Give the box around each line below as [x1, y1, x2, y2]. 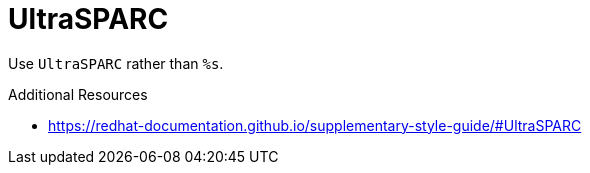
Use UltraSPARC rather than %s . [8, 54, 224, 72]
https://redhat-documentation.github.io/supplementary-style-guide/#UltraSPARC [48, 116, 582, 134]
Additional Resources [8, 85, 148, 103]
